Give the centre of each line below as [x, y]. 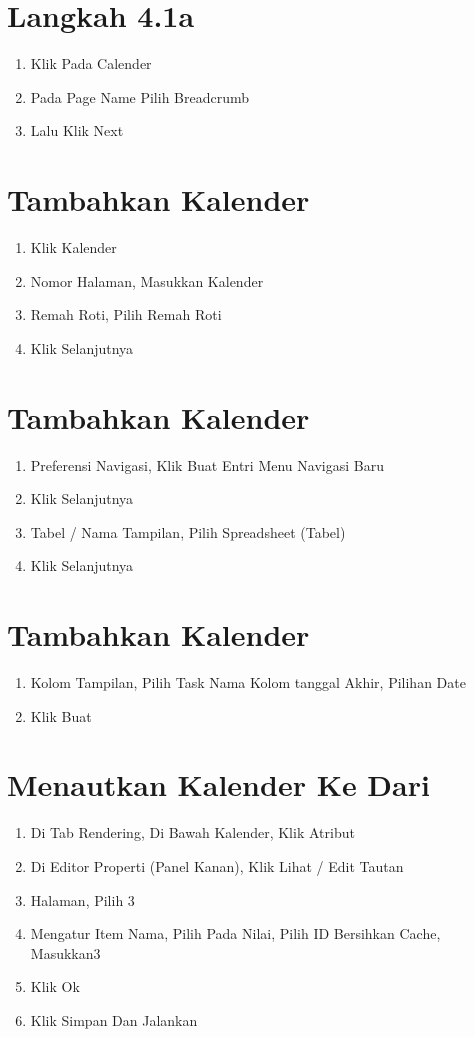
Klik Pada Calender [91, 63]
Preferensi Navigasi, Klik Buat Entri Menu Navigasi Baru [207, 464]
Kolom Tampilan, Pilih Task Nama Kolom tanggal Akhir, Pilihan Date [248, 682]
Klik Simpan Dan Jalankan [114, 1019]
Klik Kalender [73, 247]
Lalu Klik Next [77, 130]
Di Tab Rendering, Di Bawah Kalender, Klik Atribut [192, 832]
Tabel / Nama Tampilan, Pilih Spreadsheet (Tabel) [188, 531]
